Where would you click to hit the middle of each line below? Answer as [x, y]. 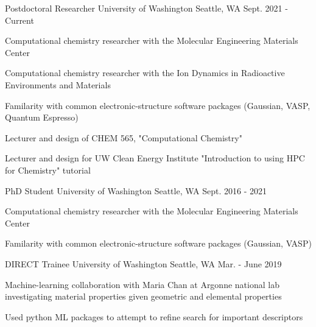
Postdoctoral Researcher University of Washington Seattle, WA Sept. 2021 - [146, 8]
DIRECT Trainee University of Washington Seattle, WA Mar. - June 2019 [143, 263]
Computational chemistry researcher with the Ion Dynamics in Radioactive [145, 73]
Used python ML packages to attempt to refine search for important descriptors [154, 316]
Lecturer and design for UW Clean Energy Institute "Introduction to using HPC [155, 158]
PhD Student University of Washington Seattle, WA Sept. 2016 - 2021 [136, 190]
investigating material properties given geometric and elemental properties [143, 296]
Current [19, 20]
